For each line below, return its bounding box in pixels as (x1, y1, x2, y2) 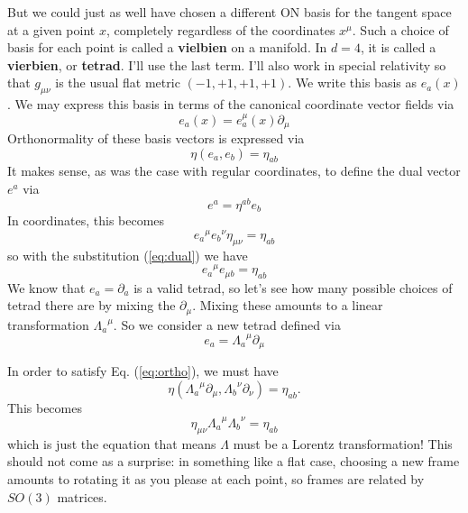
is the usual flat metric (55, 73, 180, 92)
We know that (7, 278, 86, 297)
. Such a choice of (352, 20, 449, 39)
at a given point (7, 20, 96, 39)
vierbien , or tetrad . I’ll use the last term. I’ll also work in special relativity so (7, 55, 446, 74)
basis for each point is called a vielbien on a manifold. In (7, 38, 327, 57)
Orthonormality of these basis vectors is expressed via (7, 129, 305, 147)
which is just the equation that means (7, 434, 216, 453)
